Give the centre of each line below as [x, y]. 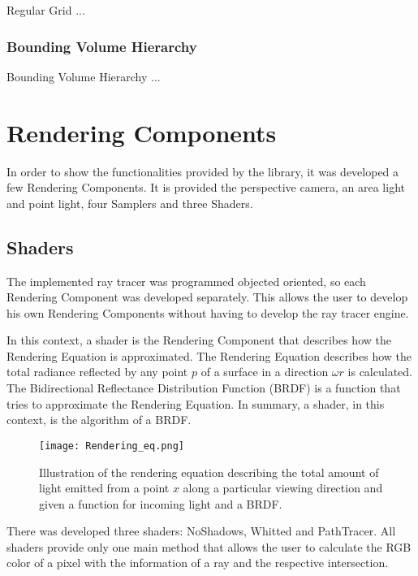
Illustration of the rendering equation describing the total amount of [209, 472]
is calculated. [380, 372]
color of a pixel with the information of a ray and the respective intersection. [198, 563]
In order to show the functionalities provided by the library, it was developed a [203, 171]
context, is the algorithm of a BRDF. [99, 420]
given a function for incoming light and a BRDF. [161, 503]
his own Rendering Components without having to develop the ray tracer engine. [208, 312]
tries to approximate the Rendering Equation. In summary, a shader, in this [196, 403]
